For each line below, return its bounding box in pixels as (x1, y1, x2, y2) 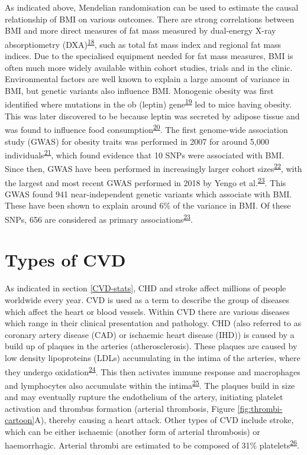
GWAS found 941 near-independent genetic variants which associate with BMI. (5, 187, 292, 200)
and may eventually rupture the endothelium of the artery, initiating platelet (5, 391, 283, 403)
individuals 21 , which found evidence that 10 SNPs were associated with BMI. (5, 147, 285, 161)
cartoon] (5, 414, 35, 426)
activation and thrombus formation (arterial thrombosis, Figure (5, 402, 235, 414)
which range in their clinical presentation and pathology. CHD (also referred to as (5, 317, 302, 329)
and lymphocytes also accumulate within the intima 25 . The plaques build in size (5, 377, 295, 391)
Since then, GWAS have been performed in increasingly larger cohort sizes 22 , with (5, 161, 302, 174)
